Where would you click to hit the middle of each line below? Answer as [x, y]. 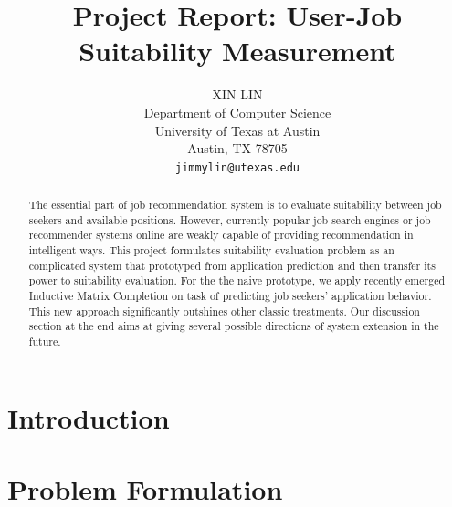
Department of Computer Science [237, 112]
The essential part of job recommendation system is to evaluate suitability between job [235, 205]
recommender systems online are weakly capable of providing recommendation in [221, 235]
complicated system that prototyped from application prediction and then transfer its [232, 265]
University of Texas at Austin [237, 130]
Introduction [89, 417]
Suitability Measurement [237, 51]
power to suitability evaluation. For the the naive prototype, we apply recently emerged [237, 280]
